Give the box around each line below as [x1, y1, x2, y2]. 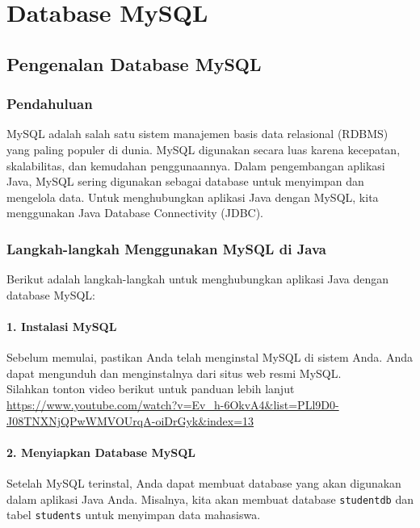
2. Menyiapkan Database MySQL [6, 443, 196, 460]
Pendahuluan [6, 94, 93, 114]
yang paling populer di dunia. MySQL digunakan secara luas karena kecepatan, [6, 140, 401, 157]
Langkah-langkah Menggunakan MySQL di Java [6, 238, 327, 258]
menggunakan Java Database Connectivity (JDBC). [6, 204, 263, 221]
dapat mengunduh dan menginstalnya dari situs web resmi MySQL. [6, 364, 342, 381]
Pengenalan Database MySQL [6, 51, 262, 76]
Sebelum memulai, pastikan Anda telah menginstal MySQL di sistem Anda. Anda [6, 349, 413, 366]
